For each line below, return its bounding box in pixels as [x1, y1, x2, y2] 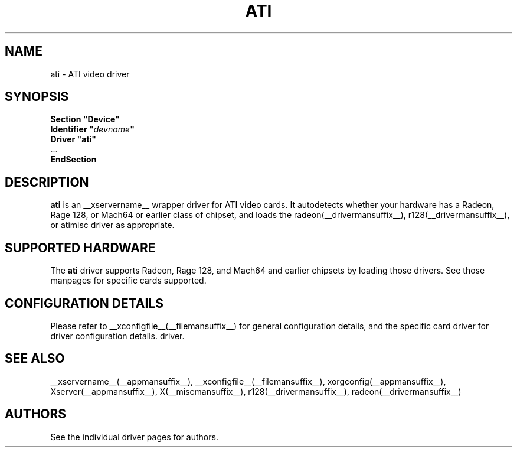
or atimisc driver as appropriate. [50, 220, 175, 230]
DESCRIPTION [5, 174, 89, 190]
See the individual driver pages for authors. [50, 431, 218, 442]
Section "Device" [50, 114, 120, 125]
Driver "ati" [50, 134, 97, 145]
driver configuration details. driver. [50, 330, 185, 341]
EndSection [50, 154, 97, 165]
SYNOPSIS [5, 89, 69, 105]
